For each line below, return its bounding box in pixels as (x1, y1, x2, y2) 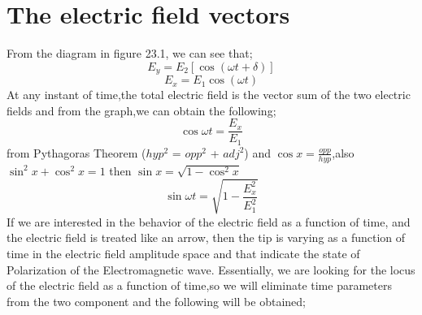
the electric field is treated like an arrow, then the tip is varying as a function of (7, 229, 406, 246)
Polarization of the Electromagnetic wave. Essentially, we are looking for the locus (7, 261, 415, 278)
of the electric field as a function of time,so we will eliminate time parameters (7, 277, 392, 294)
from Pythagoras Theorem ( (7, 144, 146, 161)
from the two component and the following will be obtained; (7, 292, 306, 309)
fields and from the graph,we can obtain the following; (7, 101, 276, 119)
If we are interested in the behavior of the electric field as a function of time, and (7, 213, 411, 230)
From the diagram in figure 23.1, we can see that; (7, 45, 253, 62)
